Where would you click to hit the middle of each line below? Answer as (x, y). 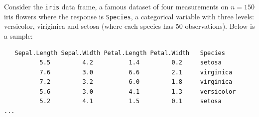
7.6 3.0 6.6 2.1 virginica (136, 72)
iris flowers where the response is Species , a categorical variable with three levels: (129, 16)
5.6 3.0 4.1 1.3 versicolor (138, 91)
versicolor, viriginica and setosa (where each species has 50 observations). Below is (129, 26)
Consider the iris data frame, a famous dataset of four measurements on (116, 6)
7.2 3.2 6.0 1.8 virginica (136, 82)
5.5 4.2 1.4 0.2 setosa (130, 63)
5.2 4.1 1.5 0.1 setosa (130, 101)
